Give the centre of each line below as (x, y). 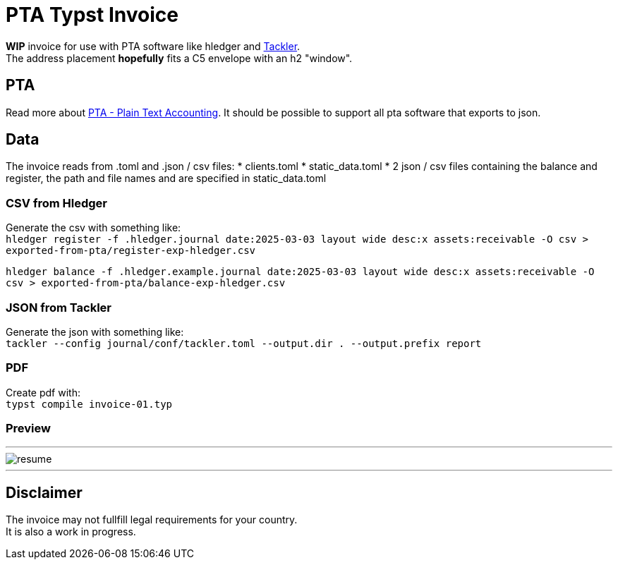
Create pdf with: (43, 392)
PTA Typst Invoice (92, 15)
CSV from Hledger (56, 203)
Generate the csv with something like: (93, 228)
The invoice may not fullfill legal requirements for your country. (152, 520)
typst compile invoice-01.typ (89, 404)
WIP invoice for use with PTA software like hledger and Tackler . (153, 46)
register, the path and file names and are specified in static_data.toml (166, 178)
